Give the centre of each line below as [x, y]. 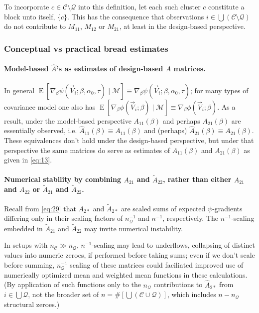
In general [19, 90]
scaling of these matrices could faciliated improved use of [157, 264]
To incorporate [27, 6]
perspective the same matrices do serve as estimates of [87, 150]
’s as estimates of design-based [110, 69]
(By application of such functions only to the [72, 284]
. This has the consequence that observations [136, 16]
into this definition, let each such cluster [139, 6]
